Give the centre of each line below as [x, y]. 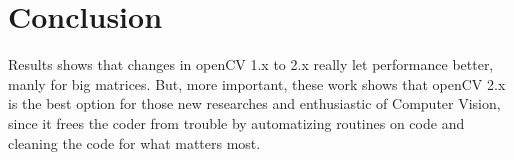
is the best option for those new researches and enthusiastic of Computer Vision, [254, 103]
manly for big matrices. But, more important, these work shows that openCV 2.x [257, 83]
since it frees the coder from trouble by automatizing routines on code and [236, 122]
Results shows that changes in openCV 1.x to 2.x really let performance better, [251, 64]
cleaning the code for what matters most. [134, 142]
